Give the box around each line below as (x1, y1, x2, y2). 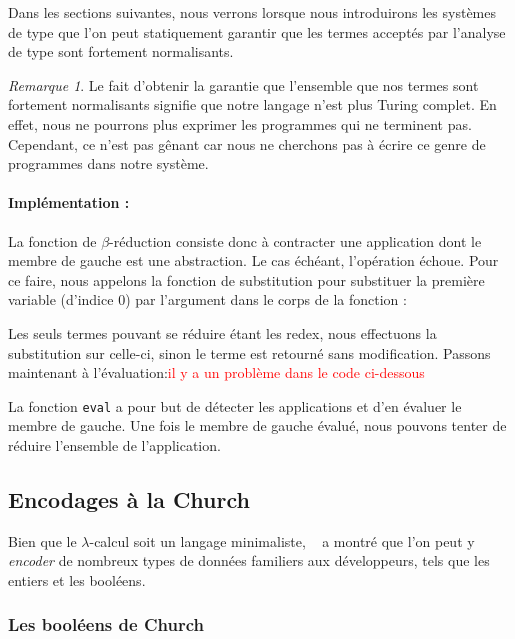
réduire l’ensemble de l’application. (8, 434, 221, 455)
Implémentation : (8, 192, 130, 213)
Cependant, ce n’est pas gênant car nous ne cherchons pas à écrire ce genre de (8, 133, 486, 154)
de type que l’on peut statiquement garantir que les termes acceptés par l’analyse (8, 21, 506, 42)
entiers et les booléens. (8, 569, 146, 590)
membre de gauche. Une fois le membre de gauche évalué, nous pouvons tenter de (8, 415, 507, 436)
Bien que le (8, 530, 77, 551)
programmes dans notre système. (8, 153, 209, 174)
